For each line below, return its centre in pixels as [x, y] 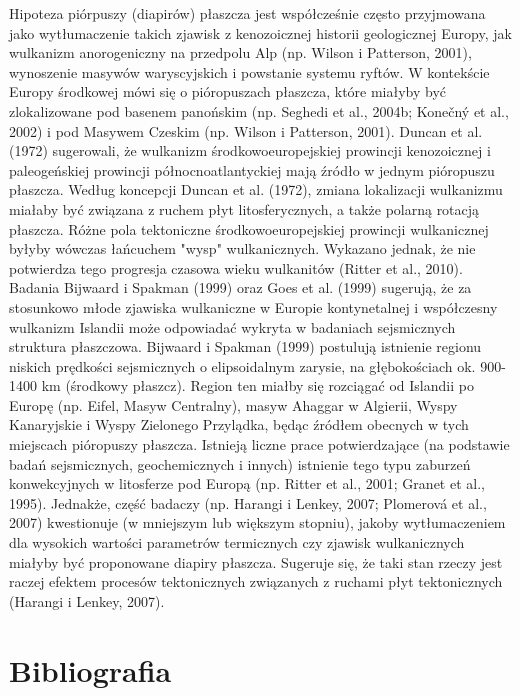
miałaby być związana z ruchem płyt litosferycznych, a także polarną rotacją [244, 208]
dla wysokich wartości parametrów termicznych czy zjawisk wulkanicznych [237, 542]
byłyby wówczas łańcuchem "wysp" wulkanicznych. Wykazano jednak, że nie [242, 248]
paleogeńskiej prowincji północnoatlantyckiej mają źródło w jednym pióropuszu [252, 169]
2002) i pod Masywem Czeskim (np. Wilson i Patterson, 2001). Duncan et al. [246, 130]
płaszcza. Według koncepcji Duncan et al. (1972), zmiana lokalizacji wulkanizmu [256, 189]
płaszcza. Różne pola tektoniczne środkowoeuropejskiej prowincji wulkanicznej [249, 228]
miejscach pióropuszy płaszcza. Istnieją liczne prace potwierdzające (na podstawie [259, 444]
